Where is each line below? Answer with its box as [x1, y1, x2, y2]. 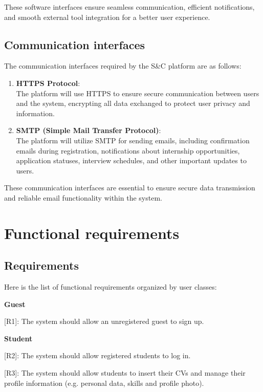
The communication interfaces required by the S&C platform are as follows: [4, 60, 242, 71]
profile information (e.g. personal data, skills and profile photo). [4, 377, 204, 388]
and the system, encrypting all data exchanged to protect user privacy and [16, 98, 250, 108]
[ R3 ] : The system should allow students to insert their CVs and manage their [4, 367, 246, 378]
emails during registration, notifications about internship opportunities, [16, 145, 240, 156]
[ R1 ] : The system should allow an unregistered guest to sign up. [4, 316, 204, 326]
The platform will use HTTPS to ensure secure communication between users [16, 88, 259, 98]
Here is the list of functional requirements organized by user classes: [4, 281, 217, 292]
